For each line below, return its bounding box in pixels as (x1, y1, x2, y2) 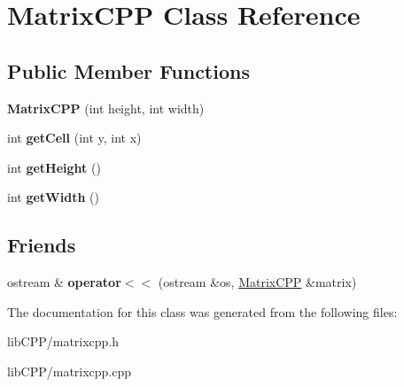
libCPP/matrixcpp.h (7, 332, 120, 351)
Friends (7, 231, 76, 259)
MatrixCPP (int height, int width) (7, 98, 205, 117)
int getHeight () (7, 158, 101, 176)
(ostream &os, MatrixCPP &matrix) (158, 273, 357, 291)
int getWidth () (7, 188, 99, 206)
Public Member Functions (7, 57, 250, 84)
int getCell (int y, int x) (7, 128, 142, 147)
